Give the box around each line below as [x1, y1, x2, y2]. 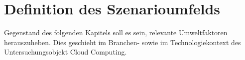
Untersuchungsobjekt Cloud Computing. [4, 47, 127, 57]
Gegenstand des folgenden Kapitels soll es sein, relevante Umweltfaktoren [4, 27, 228, 38]
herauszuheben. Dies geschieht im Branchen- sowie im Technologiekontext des [4, 37, 241, 47]
